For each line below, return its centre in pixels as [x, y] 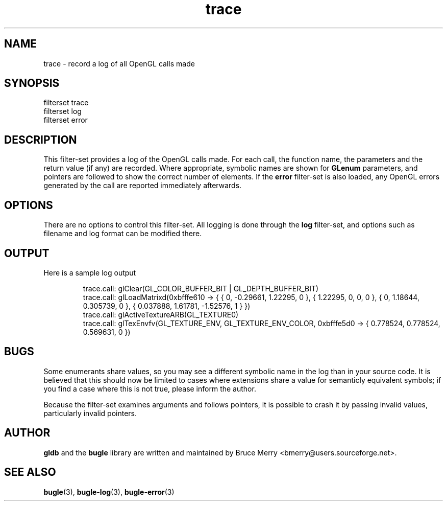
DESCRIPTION [41, 140]
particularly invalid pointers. [90, 413]
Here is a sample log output [90, 272]
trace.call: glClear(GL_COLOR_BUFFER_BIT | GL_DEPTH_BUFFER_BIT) [201, 288]
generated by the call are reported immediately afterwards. [143, 186]
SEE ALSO [30, 472]
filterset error [66, 120]
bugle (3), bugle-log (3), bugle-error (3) [109, 492]
